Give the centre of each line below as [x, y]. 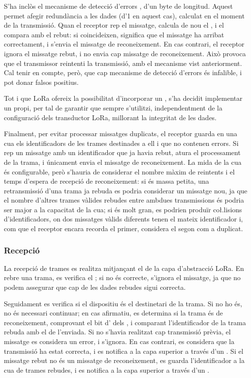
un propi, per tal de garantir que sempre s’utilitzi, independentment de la [113, 107]
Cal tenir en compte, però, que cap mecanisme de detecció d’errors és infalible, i [123, 72]
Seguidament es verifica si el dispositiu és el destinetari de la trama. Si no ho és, [123, 303]
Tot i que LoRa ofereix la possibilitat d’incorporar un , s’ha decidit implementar [123, 98]
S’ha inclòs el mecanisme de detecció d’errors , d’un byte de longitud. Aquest [118, 6]
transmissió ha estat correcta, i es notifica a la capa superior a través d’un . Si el [124, 351]
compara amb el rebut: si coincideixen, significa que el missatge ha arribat [114, 34]
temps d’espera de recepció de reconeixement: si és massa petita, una [107, 181]
